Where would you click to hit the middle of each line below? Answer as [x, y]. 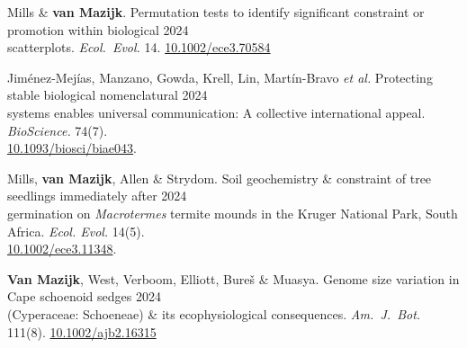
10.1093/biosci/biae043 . [72, 148]
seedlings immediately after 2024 [97, 196]
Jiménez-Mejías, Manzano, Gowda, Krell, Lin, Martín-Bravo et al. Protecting [220, 77]
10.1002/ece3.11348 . [62, 249]
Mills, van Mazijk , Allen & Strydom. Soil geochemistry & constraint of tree [220, 178]
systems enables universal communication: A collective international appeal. [216, 112]
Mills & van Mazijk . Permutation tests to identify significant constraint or [216, 12]
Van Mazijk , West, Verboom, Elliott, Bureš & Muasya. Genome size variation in [233, 278]
